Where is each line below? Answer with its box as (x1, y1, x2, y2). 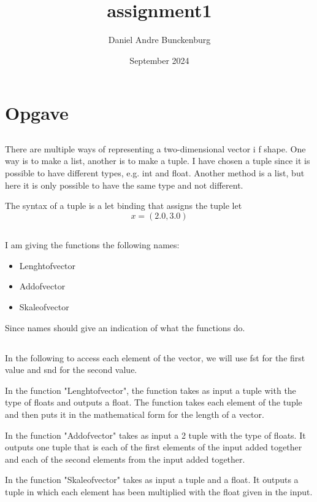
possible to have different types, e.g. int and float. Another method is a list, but (5, 167, 305, 179)
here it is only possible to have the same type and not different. (5, 178, 243, 191)
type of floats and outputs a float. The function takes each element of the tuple (5, 396, 302, 409)
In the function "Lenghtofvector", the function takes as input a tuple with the (5, 383, 296, 396)
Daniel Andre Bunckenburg (108, 33, 211, 46)
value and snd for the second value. (5, 363, 137, 376)
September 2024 (129, 53, 189, 66)
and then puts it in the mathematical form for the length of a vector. (5, 407, 264, 420)
